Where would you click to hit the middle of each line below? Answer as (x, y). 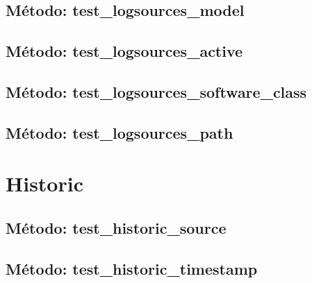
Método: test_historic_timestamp (132, 268)
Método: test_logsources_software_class (156, 91)
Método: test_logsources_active (124, 51)
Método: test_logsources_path (120, 132)
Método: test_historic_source (116, 227)
